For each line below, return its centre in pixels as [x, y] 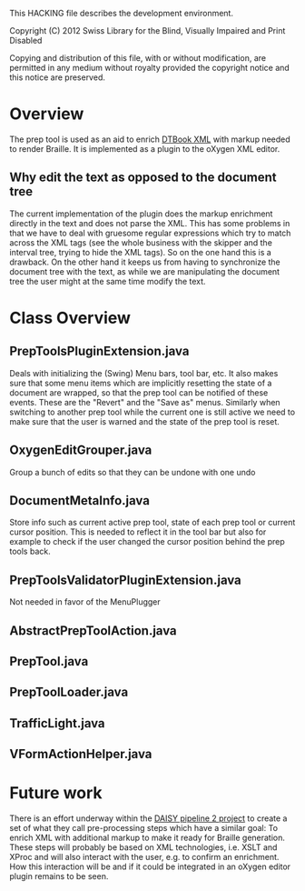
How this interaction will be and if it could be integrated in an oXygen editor [150, 866]
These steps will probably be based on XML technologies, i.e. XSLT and [143, 847]
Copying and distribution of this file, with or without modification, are [138, 58]
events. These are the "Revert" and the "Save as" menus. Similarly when [145, 402]
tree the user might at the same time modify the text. [108, 281]
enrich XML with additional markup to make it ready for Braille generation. [148, 838]
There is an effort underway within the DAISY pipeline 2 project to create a [148, 818]
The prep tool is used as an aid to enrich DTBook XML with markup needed [150, 139]
